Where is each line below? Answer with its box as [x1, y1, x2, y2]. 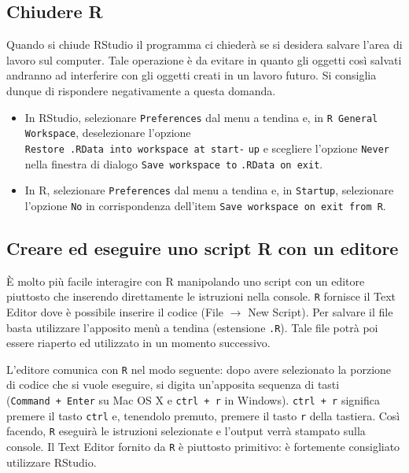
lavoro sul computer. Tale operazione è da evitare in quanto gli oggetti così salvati [6, 51, 402, 68]
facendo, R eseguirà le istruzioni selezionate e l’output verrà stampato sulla [6, 423, 366, 439]
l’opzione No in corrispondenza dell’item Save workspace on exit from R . [24, 197, 386, 213]
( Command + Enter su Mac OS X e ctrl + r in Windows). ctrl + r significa [6, 392, 380, 408]
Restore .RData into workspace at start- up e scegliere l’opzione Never [24, 139, 389, 156]
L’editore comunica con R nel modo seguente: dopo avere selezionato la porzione [6, 360, 392, 377]
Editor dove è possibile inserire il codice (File [6, 303, 224, 320]
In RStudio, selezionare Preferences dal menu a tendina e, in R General [24, 109, 378, 125]
